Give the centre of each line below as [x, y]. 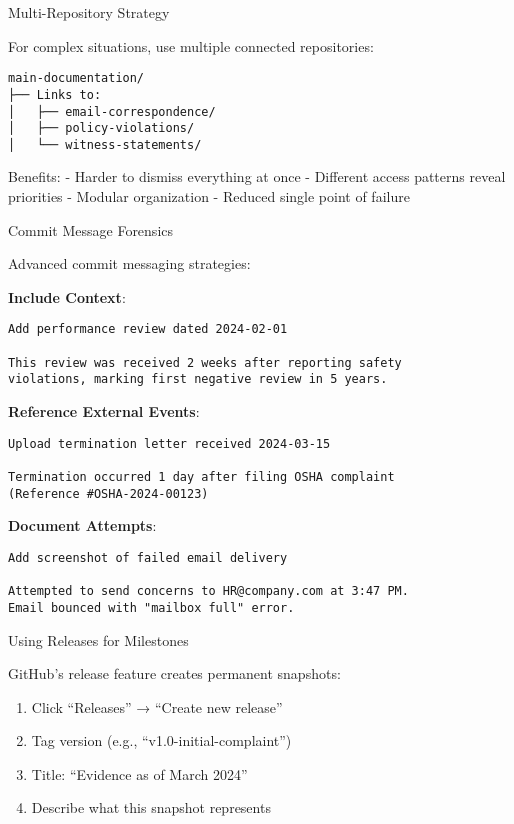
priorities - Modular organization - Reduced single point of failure [209, 196]
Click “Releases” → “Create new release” [157, 706]
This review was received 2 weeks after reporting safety [205, 362]
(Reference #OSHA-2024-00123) [108, 493]
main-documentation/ [76, 78]
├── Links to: [55, 94]
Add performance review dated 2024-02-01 [148, 329]
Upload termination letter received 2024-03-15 [169, 443]
